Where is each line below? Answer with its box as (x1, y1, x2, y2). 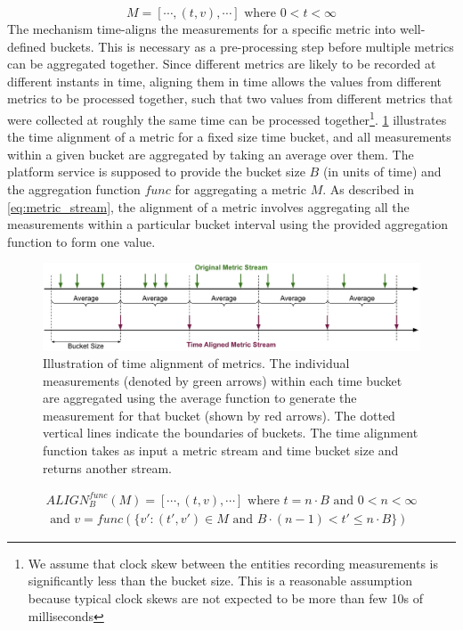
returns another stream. (43, 458, 172, 477)
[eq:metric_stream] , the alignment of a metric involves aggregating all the (7, 197, 410, 216)
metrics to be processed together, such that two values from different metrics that (7, 89, 453, 108)
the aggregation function (7, 180, 141, 198)
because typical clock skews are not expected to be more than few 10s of (28, 589, 424, 607)
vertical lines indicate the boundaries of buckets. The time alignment (43, 423, 418, 442)
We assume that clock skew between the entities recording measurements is (28, 553, 439, 572)
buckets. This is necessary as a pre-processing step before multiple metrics (50, 37, 454, 55)
